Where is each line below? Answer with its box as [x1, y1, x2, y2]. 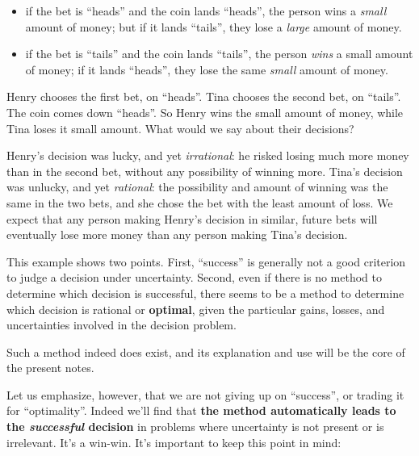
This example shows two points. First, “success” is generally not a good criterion [6, 253, 406, 270]
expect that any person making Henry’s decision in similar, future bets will [6, 210, 378, 227]
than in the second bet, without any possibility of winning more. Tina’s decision [6, 162, 403, 179]
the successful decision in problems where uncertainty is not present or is [6, 418, 384, 435]
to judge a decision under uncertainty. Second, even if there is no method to [6, 269, 383, 286]
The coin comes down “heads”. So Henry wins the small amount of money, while [6, 103, 404, 120]
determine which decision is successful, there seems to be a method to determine [6, 284, 404, 301]
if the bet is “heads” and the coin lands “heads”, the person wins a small [25, 2, 387, 19]
